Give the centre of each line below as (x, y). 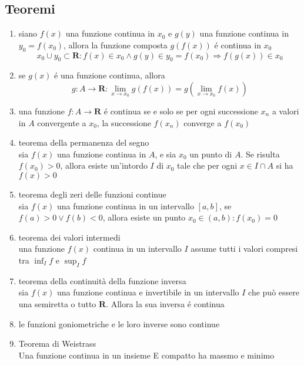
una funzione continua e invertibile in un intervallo (148, 292)
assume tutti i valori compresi (244, 249)
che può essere (274, 292)
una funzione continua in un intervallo (125, 205)
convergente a (62, 122)
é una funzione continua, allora (110, 75)
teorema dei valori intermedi (69, 237)
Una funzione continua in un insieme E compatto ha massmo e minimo (146, 355)
